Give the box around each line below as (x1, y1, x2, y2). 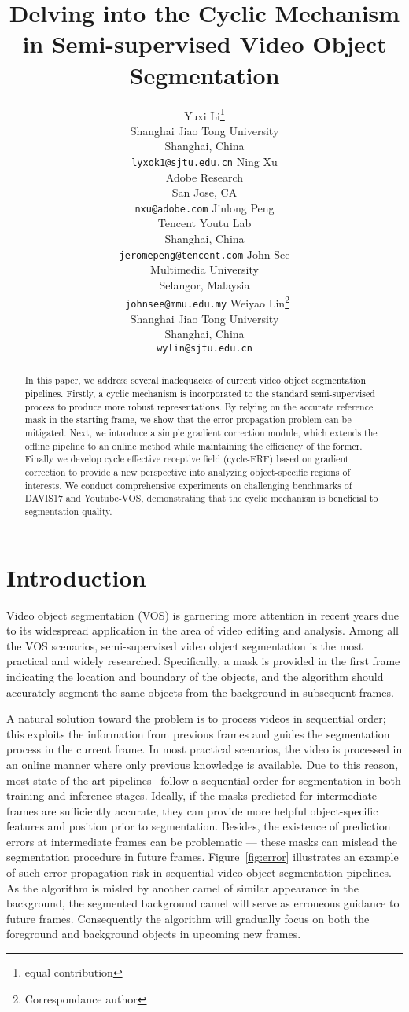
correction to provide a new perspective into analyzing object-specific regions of (24, 466, 351, 479)
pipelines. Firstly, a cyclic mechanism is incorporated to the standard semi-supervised (24, 387, 375, 400)
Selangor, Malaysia (159, 276, 250, 293)
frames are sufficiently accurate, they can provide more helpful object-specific (6, 802, 378, 819)
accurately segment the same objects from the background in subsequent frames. (6, 683, 394, 700)
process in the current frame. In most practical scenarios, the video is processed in (6, 741, 403, 757)
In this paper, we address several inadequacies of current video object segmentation (24, 374, 367, 387)
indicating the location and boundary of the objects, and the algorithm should (6, 668, 384, 684)
